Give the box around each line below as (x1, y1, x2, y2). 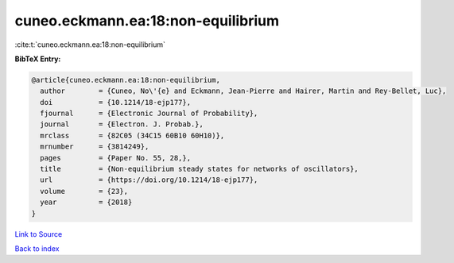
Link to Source (14, 229, 63, 238)
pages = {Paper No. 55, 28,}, (40, 153, 191, 162)
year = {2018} (40, 198, 133, 207)
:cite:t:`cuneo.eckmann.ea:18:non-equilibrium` (14, 40, 166, 49)
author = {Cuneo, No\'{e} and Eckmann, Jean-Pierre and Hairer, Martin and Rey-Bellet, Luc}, (40, 87, 447, 95)
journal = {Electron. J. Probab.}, (40, 120, 204, 129)
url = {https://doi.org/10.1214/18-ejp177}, (40, 176, 258, 184)
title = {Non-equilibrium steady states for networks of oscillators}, (40, 164, 359, 174)
